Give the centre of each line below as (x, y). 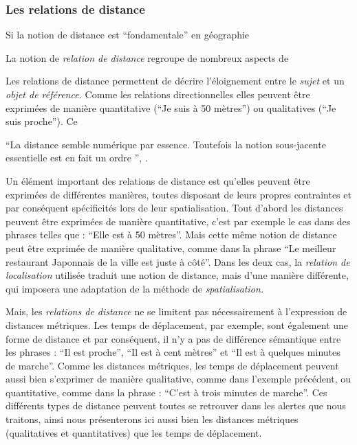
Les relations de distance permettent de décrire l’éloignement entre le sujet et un (175, 81)
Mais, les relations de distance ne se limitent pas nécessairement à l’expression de (176, 311)
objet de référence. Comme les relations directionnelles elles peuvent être (158, 94)
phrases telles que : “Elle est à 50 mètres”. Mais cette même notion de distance (171, 235)
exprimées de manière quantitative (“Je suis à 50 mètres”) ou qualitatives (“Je (171, 107)
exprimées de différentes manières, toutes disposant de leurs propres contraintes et (178, 194)
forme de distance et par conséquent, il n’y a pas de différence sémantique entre (173, 338)
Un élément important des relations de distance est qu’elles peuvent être (158, 180)
